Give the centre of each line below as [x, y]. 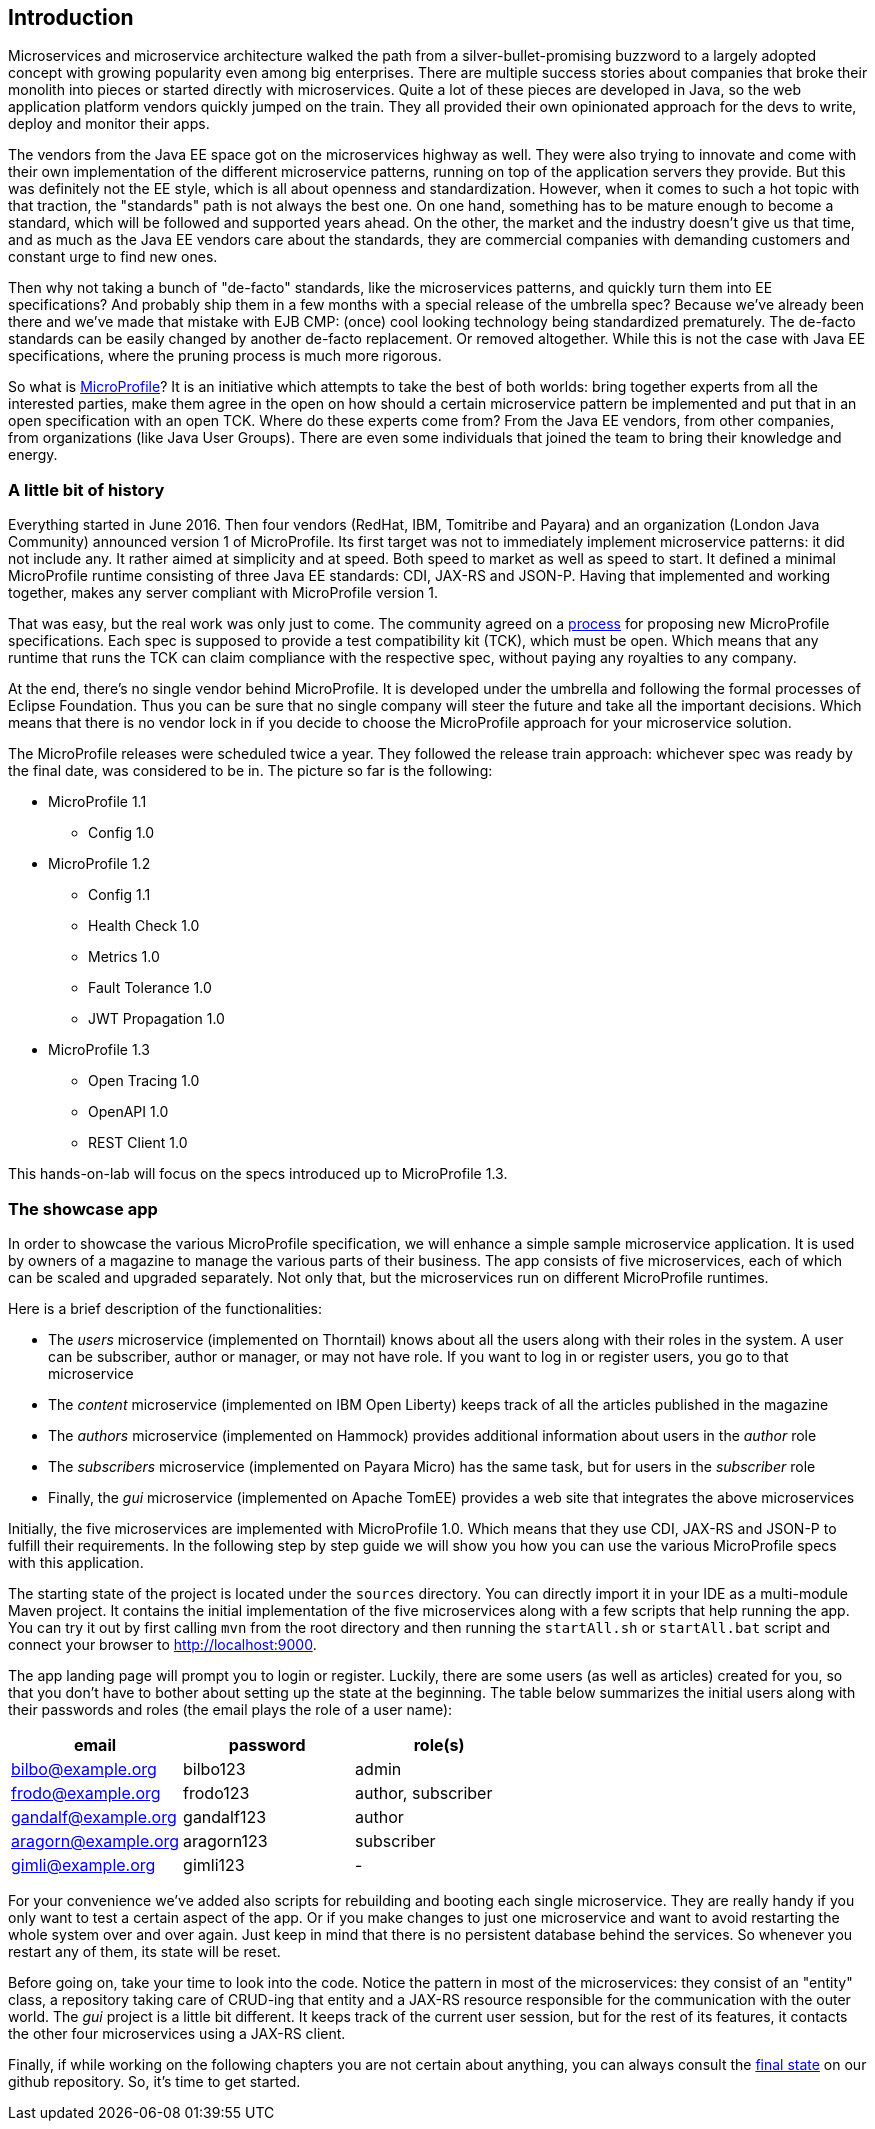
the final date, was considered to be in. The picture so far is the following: [250, 771]
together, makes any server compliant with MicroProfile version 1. [223, 593]
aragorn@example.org [95, 1840]
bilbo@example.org [84, 1768]
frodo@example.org [86, 1792]
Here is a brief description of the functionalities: [165, 1308]
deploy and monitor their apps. [109, 124]
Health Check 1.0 [144, 926]
